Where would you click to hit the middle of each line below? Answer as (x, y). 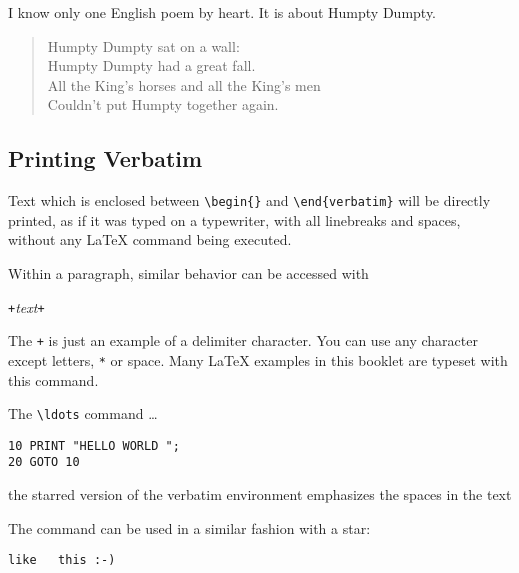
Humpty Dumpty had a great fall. (151, 65)
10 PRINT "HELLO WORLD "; (94, 445)
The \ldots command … (83, 413)
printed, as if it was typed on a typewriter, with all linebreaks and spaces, (234, 219)
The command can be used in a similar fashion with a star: (189, 527)
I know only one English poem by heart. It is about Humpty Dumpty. (222, 12)
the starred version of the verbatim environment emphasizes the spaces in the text (260, 494)
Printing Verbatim (105, 158)
